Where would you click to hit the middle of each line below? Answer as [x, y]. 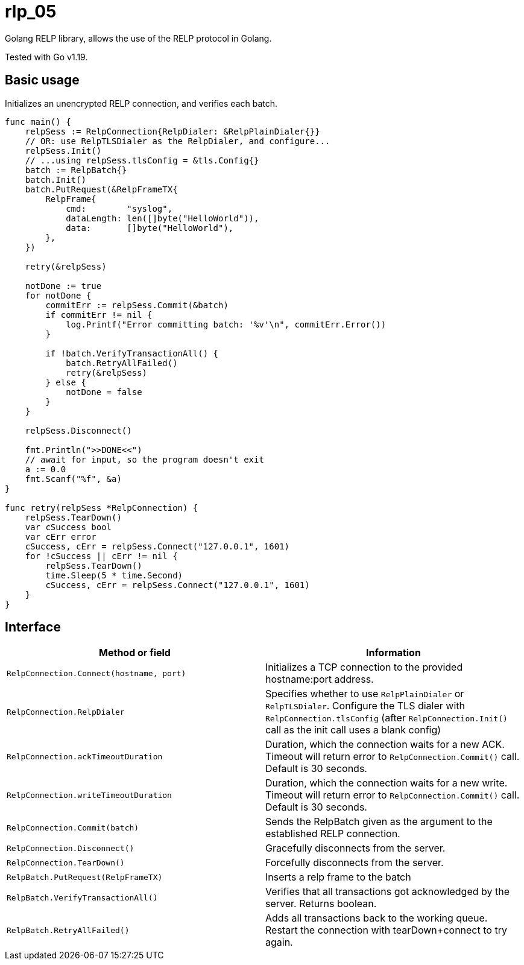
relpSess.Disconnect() [78, 430]
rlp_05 [31, 11]
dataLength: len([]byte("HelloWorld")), [163, 218]
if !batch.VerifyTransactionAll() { [132, 353]
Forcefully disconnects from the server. [355, 863]
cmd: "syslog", [119, 208]
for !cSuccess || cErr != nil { [101, 556]
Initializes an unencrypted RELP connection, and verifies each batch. [141, 103]
